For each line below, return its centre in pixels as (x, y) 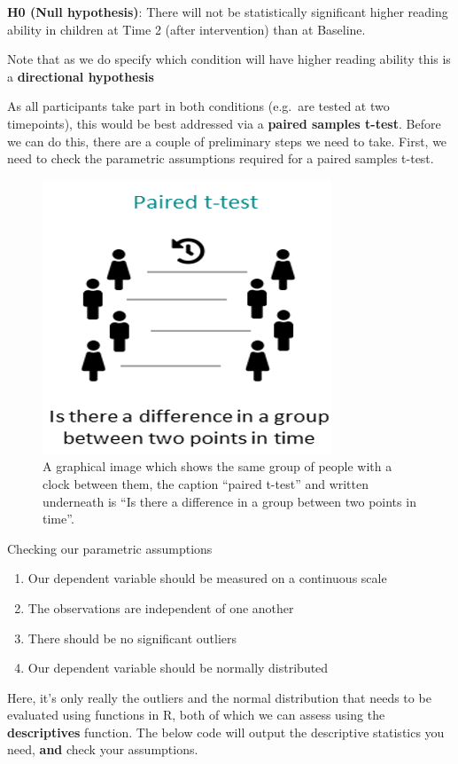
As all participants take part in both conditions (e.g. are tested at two (198, 106)
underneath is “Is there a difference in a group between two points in (229, 501)
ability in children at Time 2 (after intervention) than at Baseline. (186, 29)
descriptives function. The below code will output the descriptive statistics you (226, 732)
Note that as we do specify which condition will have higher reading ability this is (229, 59)
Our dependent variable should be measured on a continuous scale (207, 578)
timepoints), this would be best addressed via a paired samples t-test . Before (224, 123)
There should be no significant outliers (132, 638)
